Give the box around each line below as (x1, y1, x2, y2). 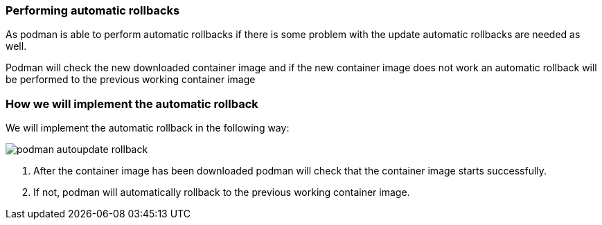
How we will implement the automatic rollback (6, 96, 258, 111)
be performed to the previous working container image (6, 73, 256, 86)
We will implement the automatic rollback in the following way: (6, 122, 290, 134)
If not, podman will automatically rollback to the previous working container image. (33, 186, 410, 199)
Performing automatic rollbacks (6, 3, 180, 17)
